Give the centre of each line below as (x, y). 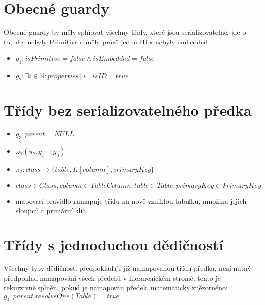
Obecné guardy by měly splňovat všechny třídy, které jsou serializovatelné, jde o (125, 32)
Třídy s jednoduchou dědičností (114, 244)
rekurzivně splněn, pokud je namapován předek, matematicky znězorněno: (116, 287)
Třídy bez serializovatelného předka (128, 110)
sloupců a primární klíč (51, 210)
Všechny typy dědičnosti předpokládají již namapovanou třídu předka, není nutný (128, 268)
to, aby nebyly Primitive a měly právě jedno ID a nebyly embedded (106, 41)
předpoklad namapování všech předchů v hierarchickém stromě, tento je (113, 278)
